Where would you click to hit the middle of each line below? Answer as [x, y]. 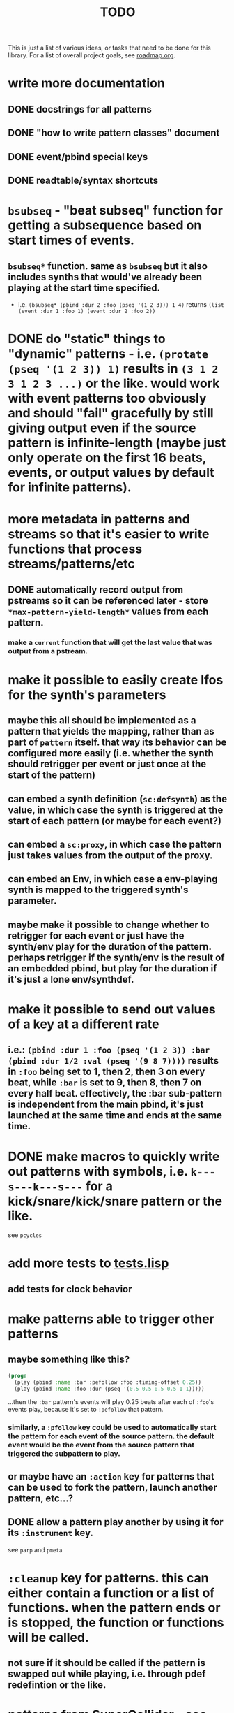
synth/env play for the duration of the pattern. [110, 947]
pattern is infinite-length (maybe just [117, 443]
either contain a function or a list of [111, 1592]
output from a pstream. [48, 651]
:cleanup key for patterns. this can [109, 1578]
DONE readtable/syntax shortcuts [83, 180]
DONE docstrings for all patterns [80, 109]
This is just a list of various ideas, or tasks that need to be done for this [109, 48]
